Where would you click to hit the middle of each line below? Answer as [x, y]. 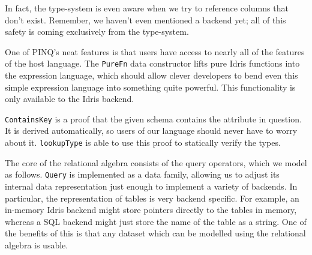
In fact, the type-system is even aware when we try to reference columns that [147, 8]
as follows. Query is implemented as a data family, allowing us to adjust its [142, 174]
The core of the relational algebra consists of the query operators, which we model [156, 162]
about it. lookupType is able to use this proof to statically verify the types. [143, 142]
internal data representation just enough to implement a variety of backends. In [151, 186]
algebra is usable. [37, 244]
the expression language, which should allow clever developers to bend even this [151, 75]
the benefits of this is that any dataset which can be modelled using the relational [155, 233]
